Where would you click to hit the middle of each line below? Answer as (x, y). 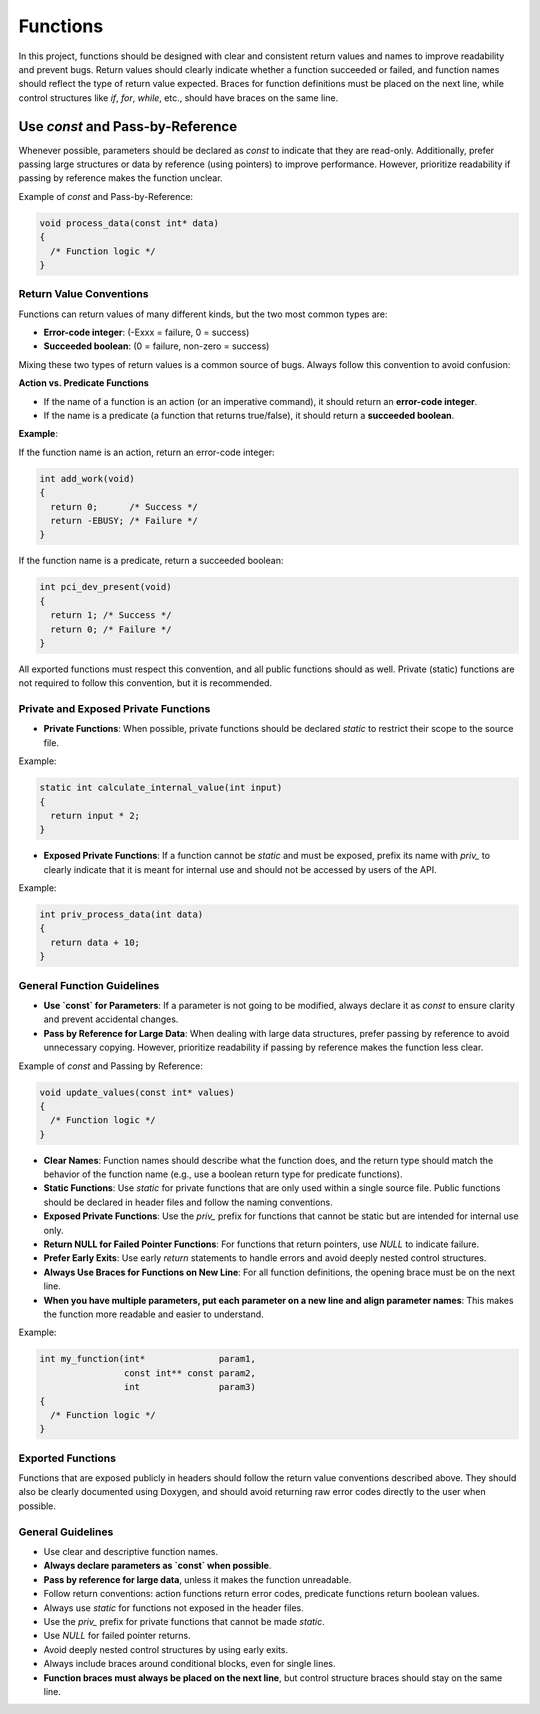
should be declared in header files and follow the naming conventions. (188, 1202)
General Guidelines (66, 1532)
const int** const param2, (190, 1373)
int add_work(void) (87, 478)
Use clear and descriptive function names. (131, 1551)
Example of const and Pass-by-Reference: (106, 196)
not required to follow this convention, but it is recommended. (145, 683)
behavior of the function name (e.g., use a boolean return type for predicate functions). (223, 1174)
